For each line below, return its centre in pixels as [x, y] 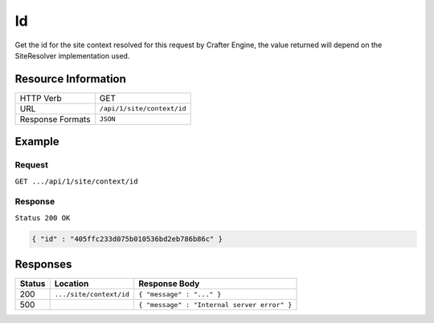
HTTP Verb [41, 98]
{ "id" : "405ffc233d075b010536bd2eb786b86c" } [127, 239]
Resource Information [70, 79]
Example [37, 141]
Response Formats [55, 119]
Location [72, 284]
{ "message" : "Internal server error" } [215, 305]
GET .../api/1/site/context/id [76, 181]
